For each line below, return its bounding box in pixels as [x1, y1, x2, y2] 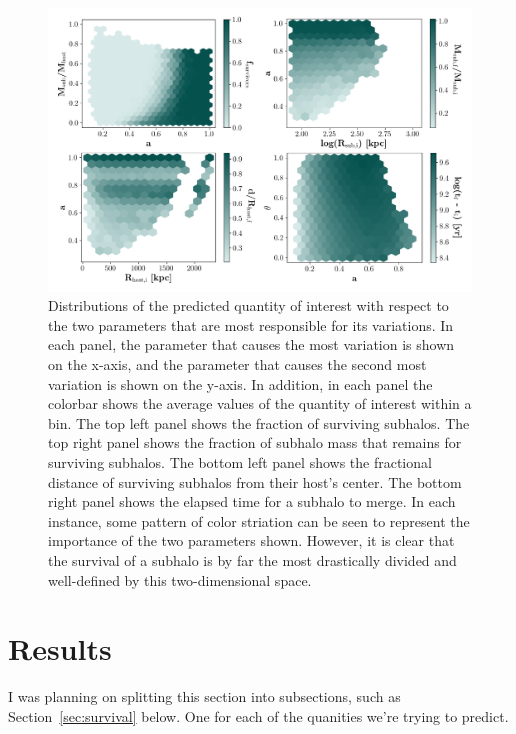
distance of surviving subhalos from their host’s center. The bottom [48, 471, 462, 492]
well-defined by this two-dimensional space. [48, 569, 312, 590]
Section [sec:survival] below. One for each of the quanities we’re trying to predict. [8, 705, 509, 726]
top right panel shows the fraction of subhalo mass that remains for [48, 432, 462, 453]
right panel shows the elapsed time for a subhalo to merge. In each [48, 491, 456, 512]
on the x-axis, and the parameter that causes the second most [48, 354, 427, 374]
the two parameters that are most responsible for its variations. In [48, 314, 454, 335]
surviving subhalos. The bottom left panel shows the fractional [48, 451, 432, 472]
